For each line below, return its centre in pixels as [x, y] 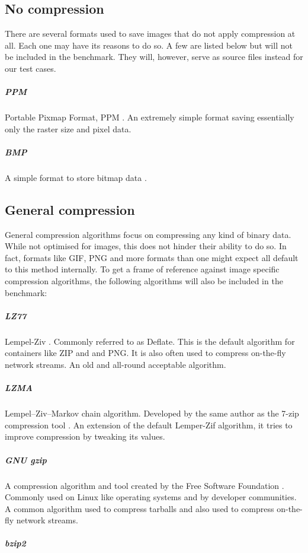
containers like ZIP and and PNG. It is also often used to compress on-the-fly [145, 353]
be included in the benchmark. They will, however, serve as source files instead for [154, 57]
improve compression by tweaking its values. [85, 436]
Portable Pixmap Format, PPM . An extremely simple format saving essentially [150, 117]
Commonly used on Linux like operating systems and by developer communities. [151, 497]
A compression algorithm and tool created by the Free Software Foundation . [145, 485]
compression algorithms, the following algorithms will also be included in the [144, 281]
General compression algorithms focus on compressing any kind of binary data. [148, 234]
